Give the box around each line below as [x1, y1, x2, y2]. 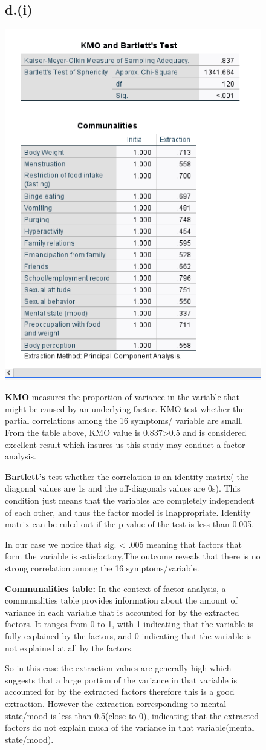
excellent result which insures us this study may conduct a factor [5, 438, 245, 450]
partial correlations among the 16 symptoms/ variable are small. [5, 414, 244, 427]
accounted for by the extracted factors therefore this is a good [5, 685, 235, 698]
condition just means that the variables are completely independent [5, 494, 255, 507]
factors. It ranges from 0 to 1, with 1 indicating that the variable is [5, 617, 254, 630]
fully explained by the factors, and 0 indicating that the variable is [5, 629, 252, 642]
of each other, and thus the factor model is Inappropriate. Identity [5, 505, 251, 518]
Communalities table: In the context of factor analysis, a [5, 582, 226, 594]
